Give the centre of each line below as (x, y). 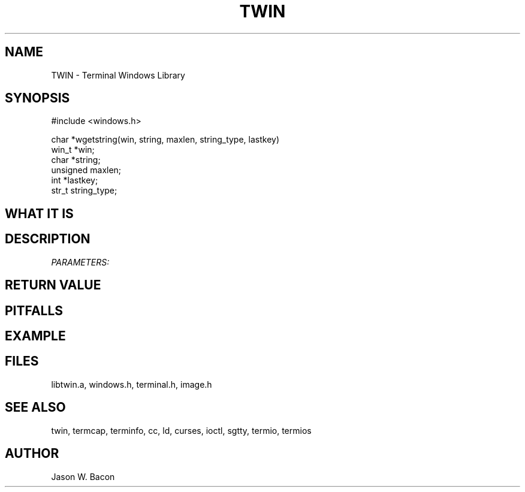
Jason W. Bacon (83, 476)
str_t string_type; (84, 191)
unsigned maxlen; (86, 170)
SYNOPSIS (37, 98)
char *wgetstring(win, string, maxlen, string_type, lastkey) (165, 140)
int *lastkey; (75, 180)
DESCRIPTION (48, 239)
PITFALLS (34, 310)
